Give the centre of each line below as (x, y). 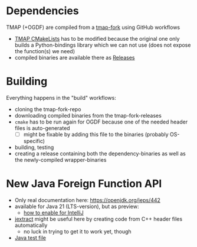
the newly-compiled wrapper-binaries (60, 160)
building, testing (34, 147)
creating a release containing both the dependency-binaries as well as (100, 153)
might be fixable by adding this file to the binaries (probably (96, 134)
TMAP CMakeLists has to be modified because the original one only (97, 38)
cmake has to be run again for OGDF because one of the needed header (101, 122)
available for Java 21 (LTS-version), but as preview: (77, 206)
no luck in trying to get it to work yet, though (77, 231)
